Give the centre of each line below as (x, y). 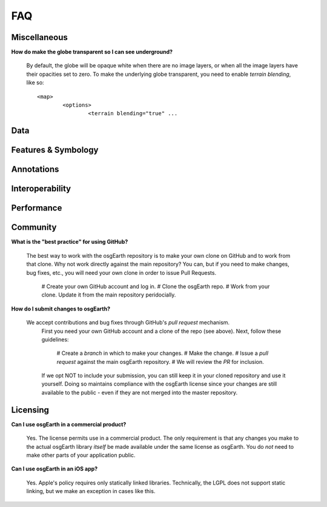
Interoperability (41, 189)
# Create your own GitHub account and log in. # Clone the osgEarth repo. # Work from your (156, 286)
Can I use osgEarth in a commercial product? (69, 424)
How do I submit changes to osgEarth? (61, 309)
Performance (37, 208)
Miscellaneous (39, 37)
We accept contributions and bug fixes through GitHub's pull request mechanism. (128, 323)
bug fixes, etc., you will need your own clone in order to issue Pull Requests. (121, 272)
